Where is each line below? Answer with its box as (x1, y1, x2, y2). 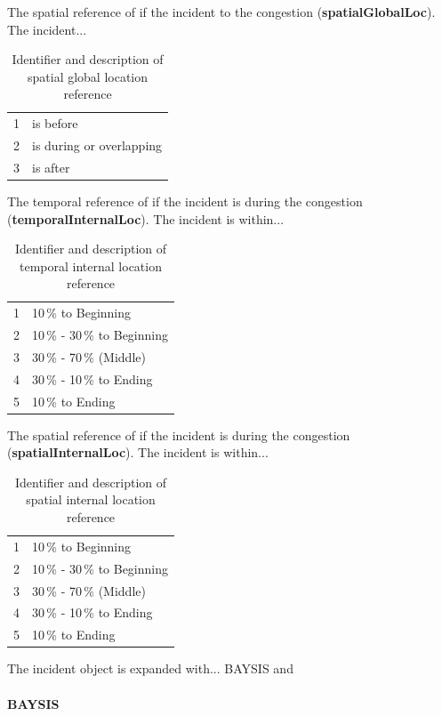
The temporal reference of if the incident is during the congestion (7, 192, 363, 210)
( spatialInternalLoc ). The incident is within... (7, 443, 269, 462)
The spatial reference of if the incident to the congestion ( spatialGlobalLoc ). (7, 3, 436, 20)
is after (32, 157, 70, 176)
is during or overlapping (32, 136, 163, 155)
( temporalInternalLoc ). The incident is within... (7, 209, 285, 228)
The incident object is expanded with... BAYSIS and (7, 659, 293, 678)
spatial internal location (26, 490, 156, 509)
